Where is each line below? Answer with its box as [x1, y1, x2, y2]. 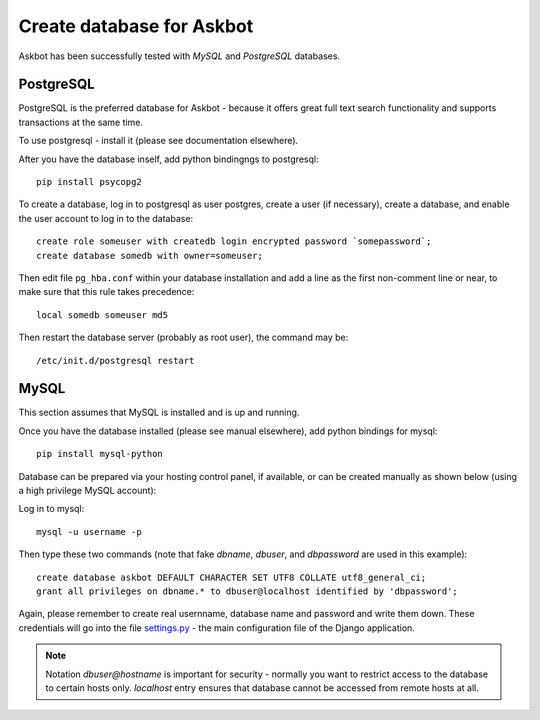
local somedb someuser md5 [36, 309, 169, 320]
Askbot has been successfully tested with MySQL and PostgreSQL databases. [18, 50, 340, 62]
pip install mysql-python [36, 448, 164, 460]
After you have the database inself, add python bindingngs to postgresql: [18, 153, 319, 165]
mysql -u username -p [36, 526, 142, 537]
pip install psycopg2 [36, 176, 142, 188]
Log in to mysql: [18, 503, 85, 515]
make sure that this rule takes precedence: [18, 286, 195, 298]
